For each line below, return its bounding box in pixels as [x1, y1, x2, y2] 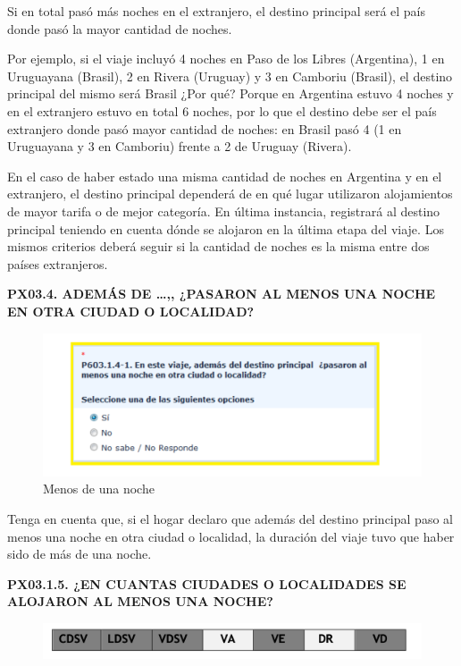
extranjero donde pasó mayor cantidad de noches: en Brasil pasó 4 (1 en [7, 119, 402, 138]
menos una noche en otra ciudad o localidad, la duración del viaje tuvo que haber [7, 527, 455, 545]
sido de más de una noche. [7, 544, 152, 563]
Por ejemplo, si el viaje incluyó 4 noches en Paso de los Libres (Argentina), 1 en [7, 49, 445, 68]
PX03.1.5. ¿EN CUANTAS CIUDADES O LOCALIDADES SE [7, 574, 407, 593]
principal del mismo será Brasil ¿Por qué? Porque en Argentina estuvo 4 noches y [7, 84, 454, 103]
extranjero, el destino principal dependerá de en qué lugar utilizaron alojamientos [7, 184, 453, 203]
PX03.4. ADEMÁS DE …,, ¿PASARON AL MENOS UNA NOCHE [7, 284, 436, 303]
